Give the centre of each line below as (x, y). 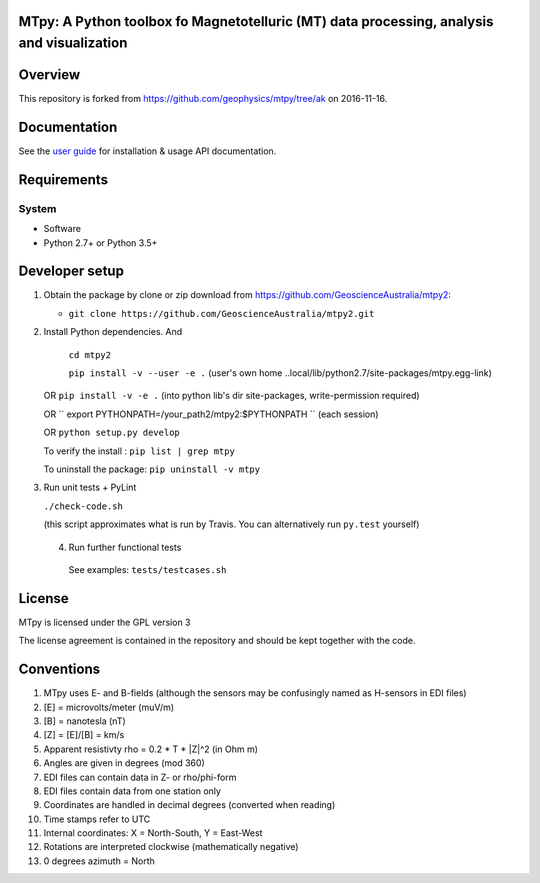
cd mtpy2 (90, 354)
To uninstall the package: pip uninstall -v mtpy (151, 469)
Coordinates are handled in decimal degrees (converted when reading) (189, 805)
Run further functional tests (125, 547)
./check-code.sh (83, 506)
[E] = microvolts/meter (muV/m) (109, 707)
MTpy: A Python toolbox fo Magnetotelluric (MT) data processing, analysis (256, 21)
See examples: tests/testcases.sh (147, 569)
